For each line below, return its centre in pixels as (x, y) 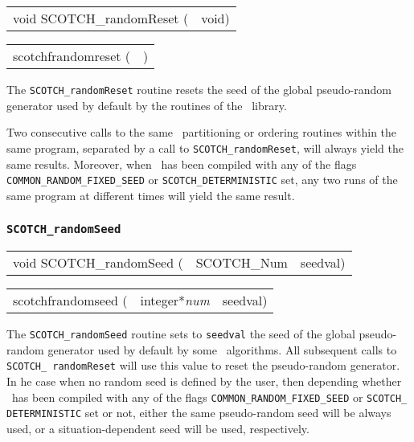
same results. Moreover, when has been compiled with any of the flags (182, 164)
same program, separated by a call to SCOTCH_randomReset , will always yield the (205, 147)
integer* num (175, 301)
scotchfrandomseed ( (70, 301)
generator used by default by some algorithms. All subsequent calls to (222, 349)
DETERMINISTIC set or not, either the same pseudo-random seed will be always (199, 413)
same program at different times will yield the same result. (151, 195)
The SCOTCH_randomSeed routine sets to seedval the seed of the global (181, 334)
